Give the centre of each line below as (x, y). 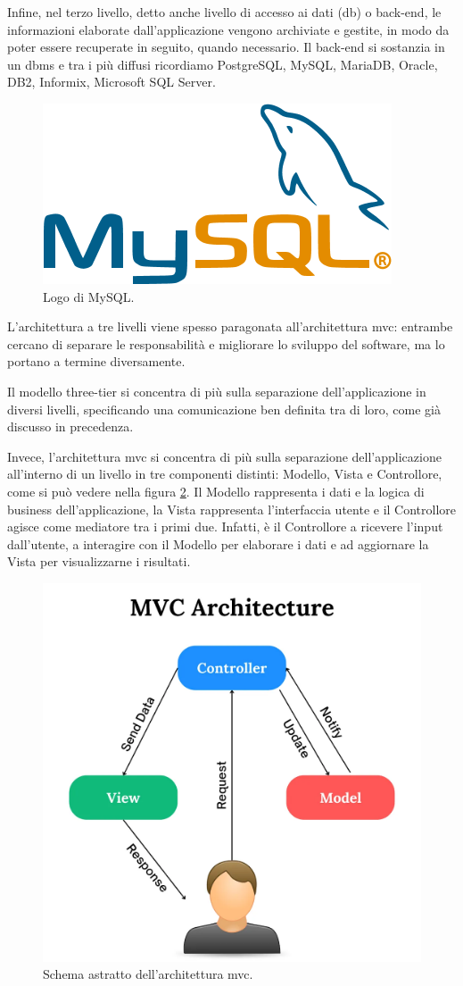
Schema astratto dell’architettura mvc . (148, 974)
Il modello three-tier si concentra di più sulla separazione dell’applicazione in (217, 391)
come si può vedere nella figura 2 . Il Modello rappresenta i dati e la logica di (216, 491)
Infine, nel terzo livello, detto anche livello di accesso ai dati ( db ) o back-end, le (224, 12)
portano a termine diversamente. (96, 361)
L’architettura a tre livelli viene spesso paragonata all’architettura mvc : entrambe (230, 326)
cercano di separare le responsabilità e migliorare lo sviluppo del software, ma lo (226, 343)
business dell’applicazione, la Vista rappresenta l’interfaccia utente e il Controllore (232, 509)
